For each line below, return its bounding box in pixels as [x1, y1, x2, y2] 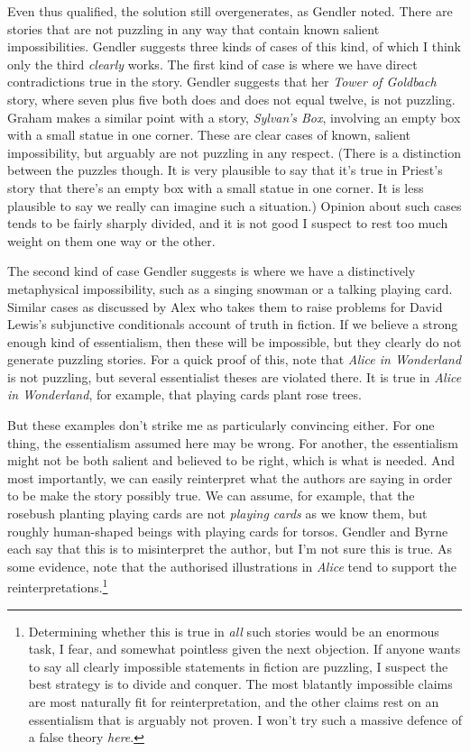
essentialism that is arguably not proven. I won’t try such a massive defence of [28, 710, 462, 729]
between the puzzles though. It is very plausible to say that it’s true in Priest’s [7, 160, 443, 179]
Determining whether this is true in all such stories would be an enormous [28, 621, 439, 640]
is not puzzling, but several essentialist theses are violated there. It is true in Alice [7, 367, 462, 386]
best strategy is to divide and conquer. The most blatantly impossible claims [28, 674, 453, 693]
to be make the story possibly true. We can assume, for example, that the [7, 486, 415, 505]
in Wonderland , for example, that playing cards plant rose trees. [7, 385, 362, 404]
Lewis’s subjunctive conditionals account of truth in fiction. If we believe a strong [7, 315, 458, 334]
